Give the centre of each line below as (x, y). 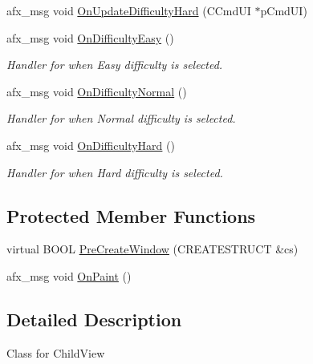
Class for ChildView (56, 352)
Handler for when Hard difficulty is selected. (115, 172)
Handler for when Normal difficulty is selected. (121, 118)
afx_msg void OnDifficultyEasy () (90, 37)
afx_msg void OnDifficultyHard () (91, 145)
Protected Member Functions (131, 215)
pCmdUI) (284, 10)
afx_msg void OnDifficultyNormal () (97, 91)
